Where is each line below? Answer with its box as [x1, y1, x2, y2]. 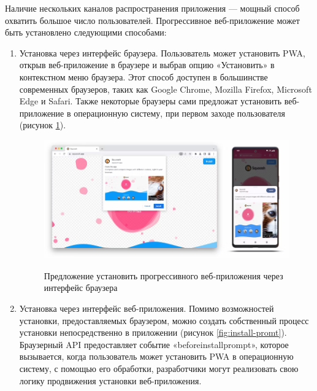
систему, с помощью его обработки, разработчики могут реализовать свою [19, 362, 299, 374]
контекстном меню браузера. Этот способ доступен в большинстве [19, 70, 268, 83]
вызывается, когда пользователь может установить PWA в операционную [19, 350, 294, 363]
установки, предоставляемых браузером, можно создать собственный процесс [19, 314, 309, 327]
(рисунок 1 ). [19, 118, 66, 131]
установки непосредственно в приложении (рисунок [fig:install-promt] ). [19, 326, 287, 339]
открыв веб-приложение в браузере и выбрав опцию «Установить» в [19, 58, 275, 71]
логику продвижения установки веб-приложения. [19, 374, 202, 387]
